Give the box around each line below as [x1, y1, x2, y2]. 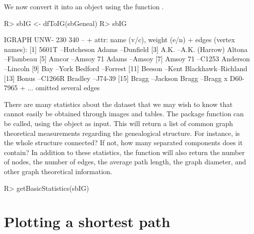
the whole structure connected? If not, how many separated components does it [4, 137, 243, 148]
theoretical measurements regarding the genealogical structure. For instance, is [4, 128, 240, 138]
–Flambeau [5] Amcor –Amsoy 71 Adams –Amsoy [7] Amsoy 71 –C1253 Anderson [4, 53, 250, 64]
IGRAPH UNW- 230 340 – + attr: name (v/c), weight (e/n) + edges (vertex [4, 34, 235, 45]
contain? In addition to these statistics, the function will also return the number [4, 147, 245, 157]
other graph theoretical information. [4, 166, 112, 176]
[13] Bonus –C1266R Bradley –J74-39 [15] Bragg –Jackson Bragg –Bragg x [4, 73, 228, 83]
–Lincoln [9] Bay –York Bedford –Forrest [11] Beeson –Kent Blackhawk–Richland [4, 63, 248, 73]
